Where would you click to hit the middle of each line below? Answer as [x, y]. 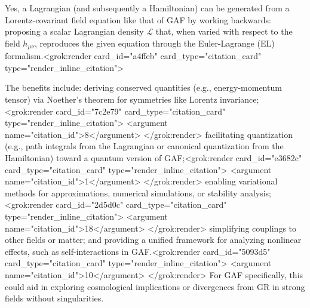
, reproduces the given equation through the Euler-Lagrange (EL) [154, 43]
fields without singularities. [54, 298]
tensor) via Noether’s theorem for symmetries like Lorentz [111, 99]
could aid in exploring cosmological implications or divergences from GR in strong [155, 286]
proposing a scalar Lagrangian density [74, 31]
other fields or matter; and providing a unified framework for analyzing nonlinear [153, 240]
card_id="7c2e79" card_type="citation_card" [141, 111]
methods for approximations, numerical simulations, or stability [121, 192]
